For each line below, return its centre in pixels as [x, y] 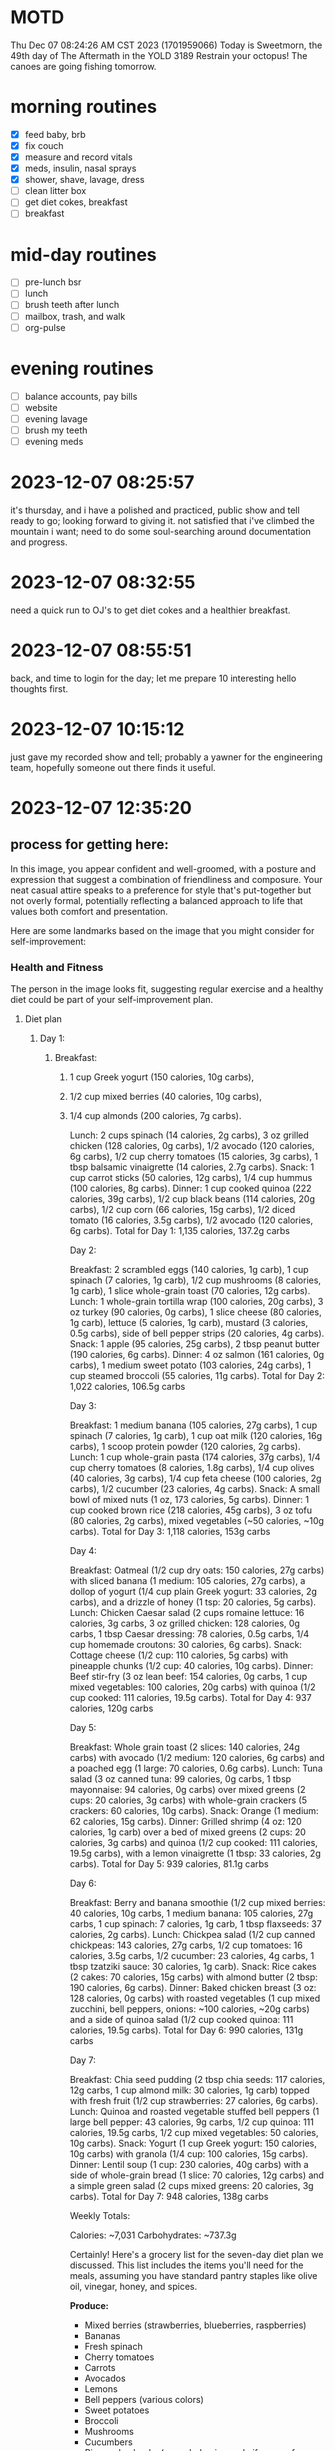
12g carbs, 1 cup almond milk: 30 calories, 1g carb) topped [189, 2090]
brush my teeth [56, 430]
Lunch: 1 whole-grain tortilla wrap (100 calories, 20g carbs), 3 [196, 1301]
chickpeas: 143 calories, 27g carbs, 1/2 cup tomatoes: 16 [186, 1945]
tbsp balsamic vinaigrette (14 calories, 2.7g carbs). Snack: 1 [192, 1167]
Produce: [89, 2305]
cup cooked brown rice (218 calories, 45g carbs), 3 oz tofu [191, 1510]
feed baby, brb [55, 134]
